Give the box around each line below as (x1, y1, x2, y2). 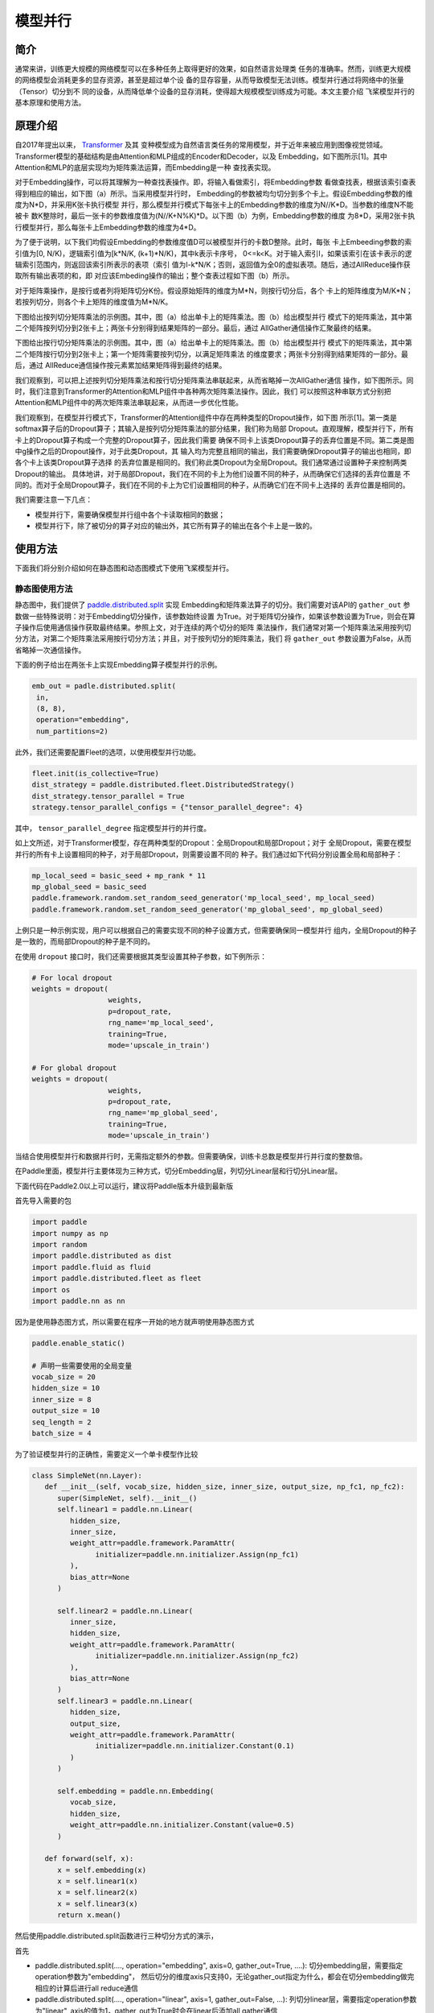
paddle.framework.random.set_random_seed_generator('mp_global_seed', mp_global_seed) (31, 904, 384, 914)
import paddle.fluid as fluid (31, 1263, 151, 1271)
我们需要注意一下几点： (14, 495, 92, 505)
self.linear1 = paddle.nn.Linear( (57, 1505, 193, 1514)
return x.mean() (57, 1911, 121, 1920)
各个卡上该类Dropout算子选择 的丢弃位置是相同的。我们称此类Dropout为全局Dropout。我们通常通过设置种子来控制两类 (14, 457, 407, 467)
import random (31, 1240, 88, 1249)
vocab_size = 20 (31, 1373, 96, 1382)
